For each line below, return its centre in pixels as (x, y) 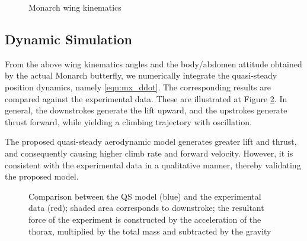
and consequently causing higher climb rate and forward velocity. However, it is (149, 153)
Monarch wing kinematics (75, 7)
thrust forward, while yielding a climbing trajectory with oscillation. (128, 121)
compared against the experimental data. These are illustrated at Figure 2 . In (146, 98)
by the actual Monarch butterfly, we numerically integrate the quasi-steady (141, 75)
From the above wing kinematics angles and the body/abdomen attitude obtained (153, 63)
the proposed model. (42, 176)
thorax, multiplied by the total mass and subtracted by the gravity (150, 231)
